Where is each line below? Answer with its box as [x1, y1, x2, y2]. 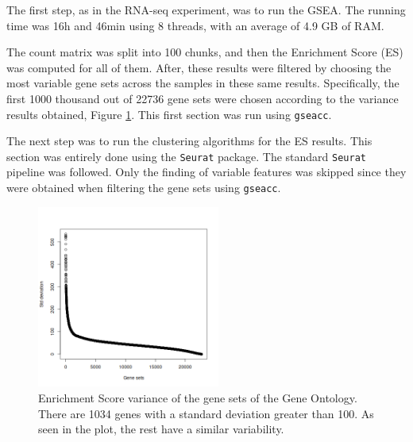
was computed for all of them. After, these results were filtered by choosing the [6, 59, 392, 75]
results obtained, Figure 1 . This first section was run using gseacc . [6, 106, 332, 122]
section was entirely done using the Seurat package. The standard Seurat [6, 148, 366, 164]
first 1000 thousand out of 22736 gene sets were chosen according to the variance [6, 90, 399, 106]
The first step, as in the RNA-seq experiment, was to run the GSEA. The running [6, 2, 406, 17]
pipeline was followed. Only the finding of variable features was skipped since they [6, 163, 407, 180]
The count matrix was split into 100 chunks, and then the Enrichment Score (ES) [6, 44, 403, 60]
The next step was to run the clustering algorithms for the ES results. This [6, 133, 372, 149]
